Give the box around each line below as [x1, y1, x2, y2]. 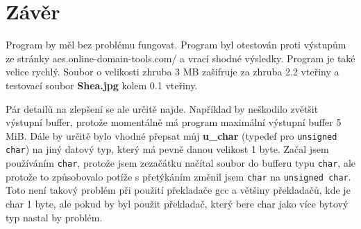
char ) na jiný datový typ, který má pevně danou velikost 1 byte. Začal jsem [6, 142, 329, 156]
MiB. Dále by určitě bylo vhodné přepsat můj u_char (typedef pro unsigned [6, 128, 337, 143]
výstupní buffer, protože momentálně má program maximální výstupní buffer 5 [6, 115, 342, 129]
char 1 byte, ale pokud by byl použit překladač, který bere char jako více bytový [6, 196, 349, 210]
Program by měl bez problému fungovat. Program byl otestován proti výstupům [6, 37, 346, 52]
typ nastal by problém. [6, 210, 103, 224]
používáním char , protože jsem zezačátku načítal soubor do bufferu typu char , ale [6, 156, 356, 170]
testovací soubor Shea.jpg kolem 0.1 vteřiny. [6, 77, 198, 92]
